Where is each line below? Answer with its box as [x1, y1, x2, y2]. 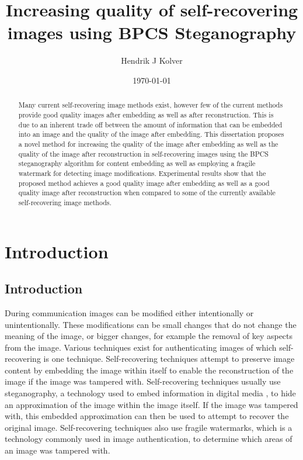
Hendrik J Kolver [121, 54, 183, 67]
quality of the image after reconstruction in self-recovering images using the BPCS [18, 148, 269, 158]
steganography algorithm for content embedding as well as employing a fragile [18, 158, 256, 168]
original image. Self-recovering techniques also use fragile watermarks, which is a [5, 421, 292, 433]
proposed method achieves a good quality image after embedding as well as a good [18, 178, 270, 188]
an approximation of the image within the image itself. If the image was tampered [5, 398, 298, 410]
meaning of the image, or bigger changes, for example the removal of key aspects [5, 330, 293, 342]
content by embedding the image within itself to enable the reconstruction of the [5, 364, 294, 376]
